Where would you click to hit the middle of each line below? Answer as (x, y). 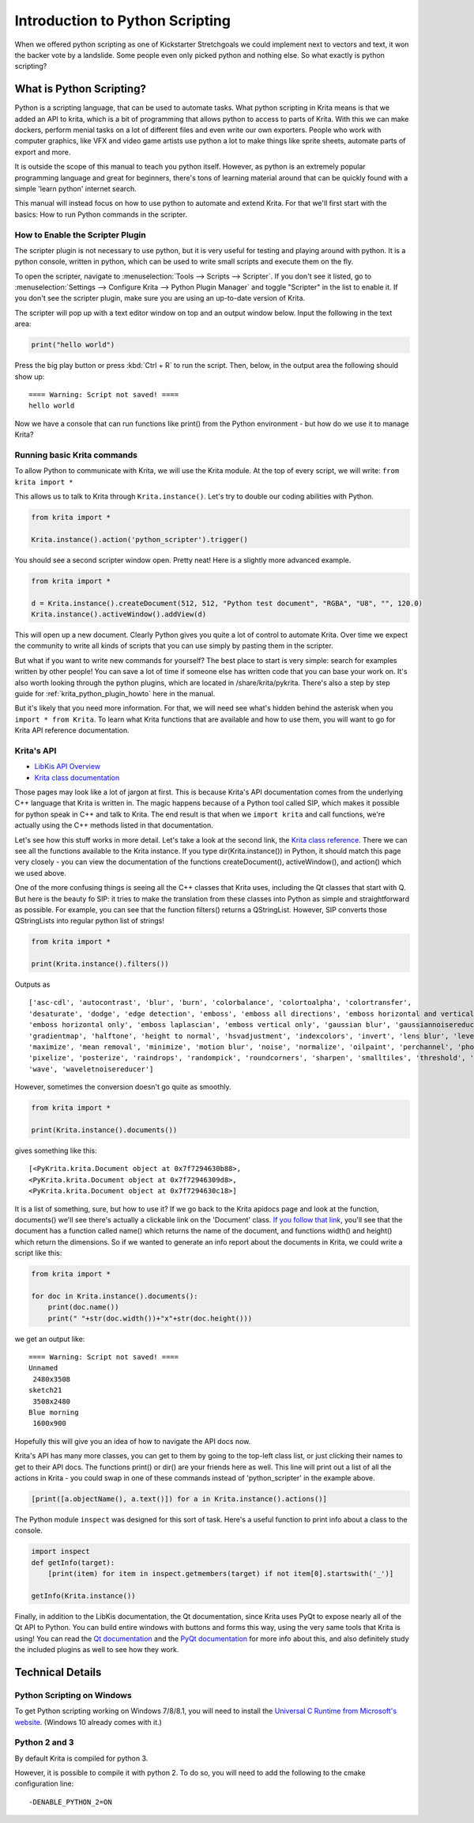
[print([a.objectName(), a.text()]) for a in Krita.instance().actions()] (179, 1499)
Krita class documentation (77, 777)
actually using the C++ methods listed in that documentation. (114, 825)
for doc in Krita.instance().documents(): (115, 1296)
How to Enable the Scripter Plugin (80, 235)
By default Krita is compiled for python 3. (81, 1758)
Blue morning (54, 1412)
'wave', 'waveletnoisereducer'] (91, 1069)
